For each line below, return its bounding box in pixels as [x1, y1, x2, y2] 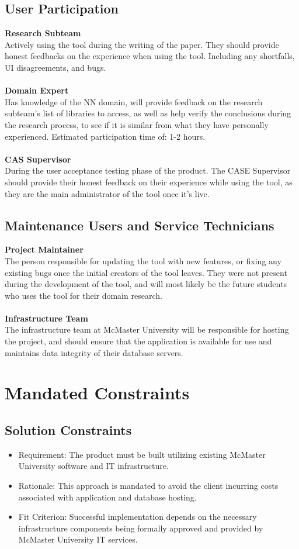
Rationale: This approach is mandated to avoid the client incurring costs [18, 479, 279, 492]
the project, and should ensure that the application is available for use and [5, 335, 272, 347]
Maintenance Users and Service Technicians [5, 216, 274, 234]
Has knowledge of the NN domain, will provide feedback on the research [5, 95, 263, 108]
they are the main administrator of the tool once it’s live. [5, 187, 210, 199]
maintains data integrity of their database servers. [5, 346, 183, 358]
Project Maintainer [5, 243, 84, 255]
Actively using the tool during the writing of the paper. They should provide [5, 38, 279, 50]
